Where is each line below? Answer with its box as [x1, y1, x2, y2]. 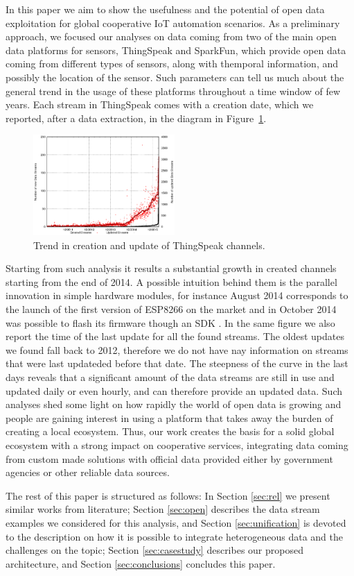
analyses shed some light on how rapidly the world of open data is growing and [6, 397, 342, 412]
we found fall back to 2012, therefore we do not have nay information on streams [6, 342, 348, 357]
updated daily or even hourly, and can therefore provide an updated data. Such [6, 383, 343, 398]
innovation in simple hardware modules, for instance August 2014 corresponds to [6, 288, 348, 303]
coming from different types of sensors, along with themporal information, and [6, 56, 339, 71]
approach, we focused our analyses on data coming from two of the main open [6, 29, 337, 44]
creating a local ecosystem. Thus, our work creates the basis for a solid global [6, 424, 335, 439]
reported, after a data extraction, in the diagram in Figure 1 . [6, 110, 267, 125]
